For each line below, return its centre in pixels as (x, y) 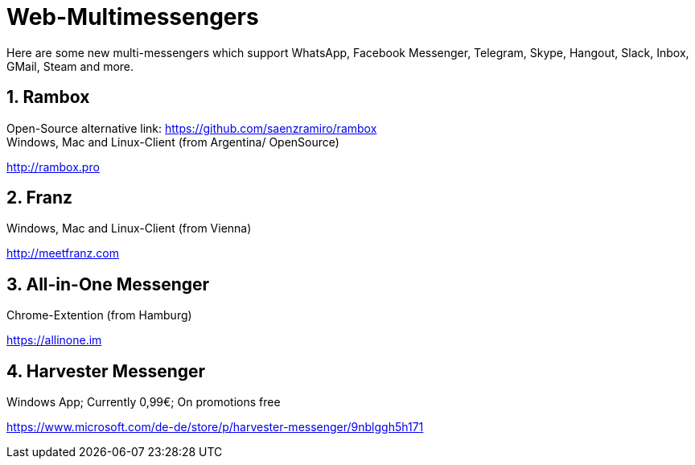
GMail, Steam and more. (70, 66)
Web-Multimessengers (133, 17)
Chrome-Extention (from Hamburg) (99, 315)
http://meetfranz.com (63, 253)
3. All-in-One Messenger (108, 284)
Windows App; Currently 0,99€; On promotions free (144, 402)
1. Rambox (48, 97)
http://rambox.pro (53, 167)
